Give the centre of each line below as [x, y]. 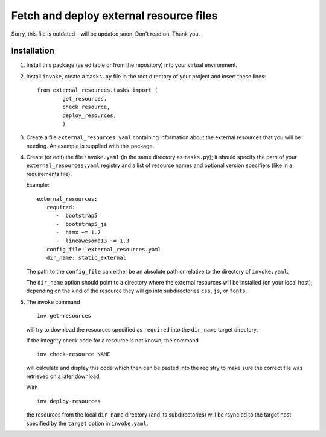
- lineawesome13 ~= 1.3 [93, 241]
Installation [33, 51]
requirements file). [49, 174]
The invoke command [53, 302]
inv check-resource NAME [74, 354]
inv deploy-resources [69, 401]
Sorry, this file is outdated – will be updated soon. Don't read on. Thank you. [106, 34]
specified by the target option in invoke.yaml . [87, 423]
